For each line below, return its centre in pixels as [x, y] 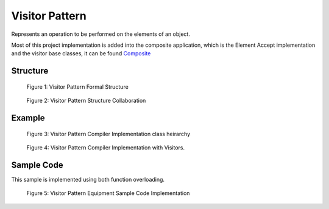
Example [28, 118]
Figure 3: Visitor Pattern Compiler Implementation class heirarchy [108, 134]
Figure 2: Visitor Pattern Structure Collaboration [86, 101]
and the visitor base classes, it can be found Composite [81, 53]
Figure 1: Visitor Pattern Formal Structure [78, 87]
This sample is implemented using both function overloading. [88, 179]
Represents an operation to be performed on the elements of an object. [101, 34]
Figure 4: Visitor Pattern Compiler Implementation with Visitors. [106, 147]
